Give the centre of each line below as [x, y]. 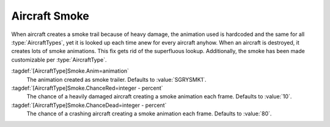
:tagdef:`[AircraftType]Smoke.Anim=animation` [70, 71]
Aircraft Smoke [50, 16]
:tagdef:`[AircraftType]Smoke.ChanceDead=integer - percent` [89, 105]
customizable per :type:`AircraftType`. [59, 60]
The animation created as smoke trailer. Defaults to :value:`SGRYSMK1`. [117, 79]
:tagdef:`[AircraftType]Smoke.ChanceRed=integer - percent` [87, 88]
